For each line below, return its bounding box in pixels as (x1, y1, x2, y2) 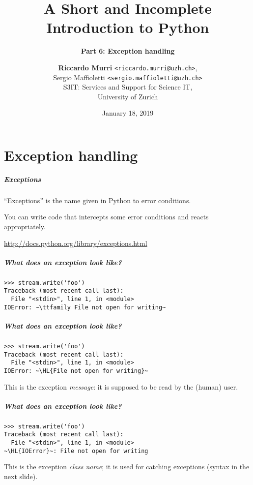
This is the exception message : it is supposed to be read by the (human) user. (4, 381, 238, 392)
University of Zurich (97, 91, 158, 101)
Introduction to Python (46, 17, 209, 37)
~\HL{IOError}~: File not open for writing (4, 447, 148, 455)
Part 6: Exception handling (81, 46, 175, 56)
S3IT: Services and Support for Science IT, (63, 82, 193, 92)
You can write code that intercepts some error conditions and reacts (4, 212, 209, 222)
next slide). (4, 471, 38, 481)
